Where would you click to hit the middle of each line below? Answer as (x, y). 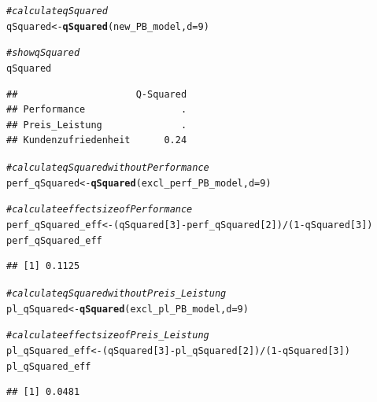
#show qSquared (43, 53)
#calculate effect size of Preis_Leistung (108, 336)
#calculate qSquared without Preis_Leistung (116, 293)
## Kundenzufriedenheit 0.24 (97, 140)
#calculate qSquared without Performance (108, 168)
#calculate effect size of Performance (100, 210)
